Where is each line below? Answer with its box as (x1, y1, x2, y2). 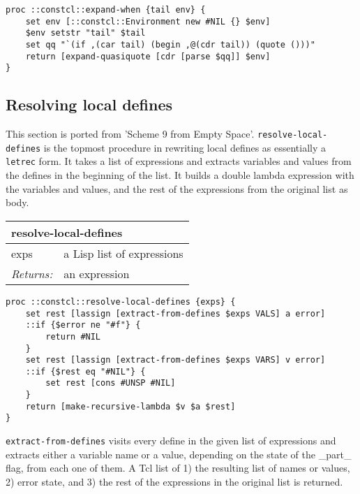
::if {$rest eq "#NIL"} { (25, 366, 146, 377)
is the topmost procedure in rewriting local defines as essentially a (43, 140, 327, 154)
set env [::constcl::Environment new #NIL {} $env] (25, 16, 271, 27)
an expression (63, 265, 130, 282)
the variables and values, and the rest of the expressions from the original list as (6, 181, 348, 196)
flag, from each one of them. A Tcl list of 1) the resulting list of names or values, (6, 460, 350, 475)
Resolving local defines (6, 94, 173, 115)
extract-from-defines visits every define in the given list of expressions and (6, 433, 336, 448)
